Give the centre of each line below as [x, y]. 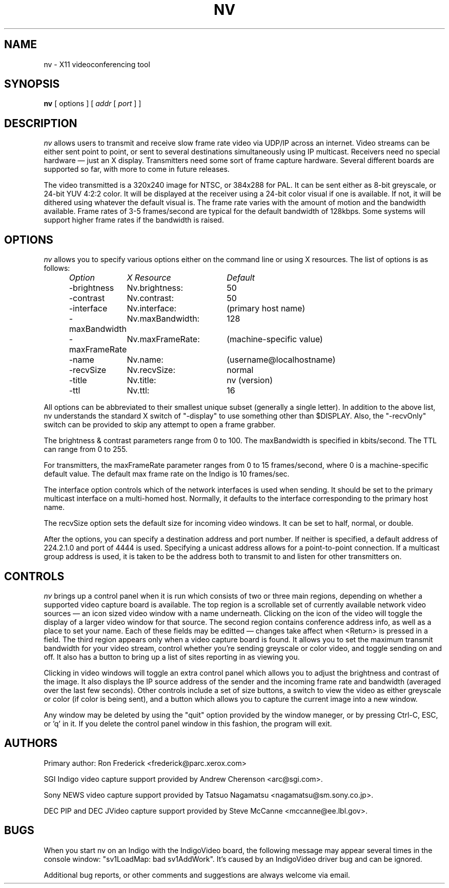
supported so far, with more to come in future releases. [137, 169]
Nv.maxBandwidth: [163, 319]
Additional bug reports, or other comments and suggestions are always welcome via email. [197, 875]
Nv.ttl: [138, 391]
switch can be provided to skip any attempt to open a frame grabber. [160, 425]
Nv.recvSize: [151, 370]
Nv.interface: [152, 309]
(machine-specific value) [275, 339]
